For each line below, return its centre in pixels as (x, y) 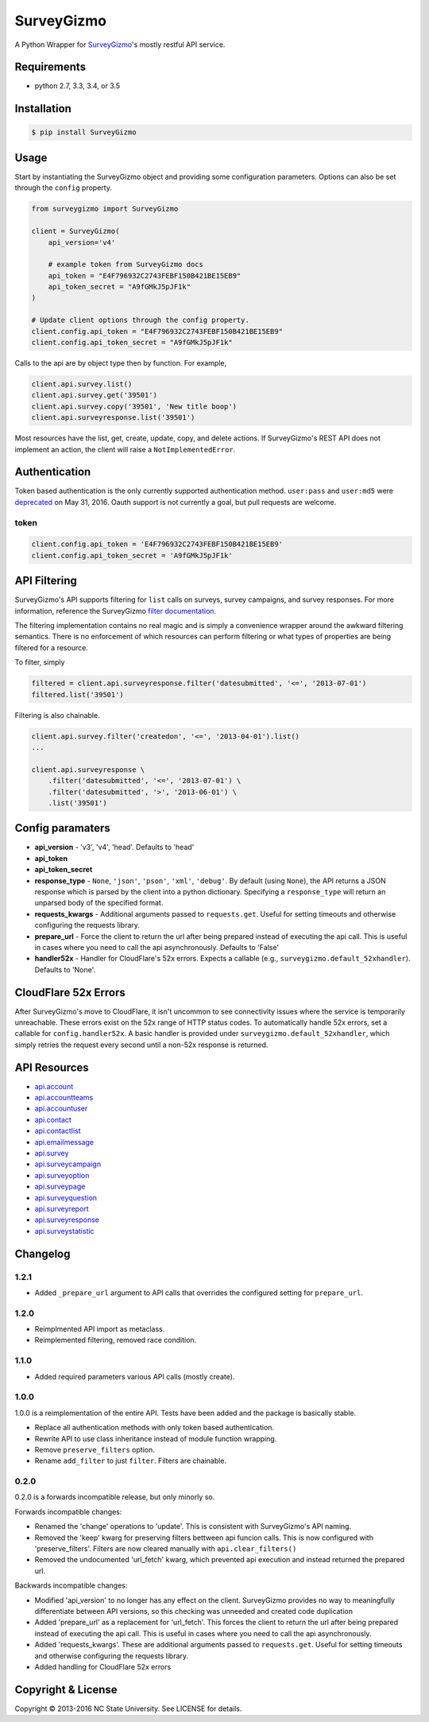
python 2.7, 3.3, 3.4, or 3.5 (77, 86)
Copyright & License (66, 1689)
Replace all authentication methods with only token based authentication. (154, 1428)
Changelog (43, 1253)
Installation (43, 109)
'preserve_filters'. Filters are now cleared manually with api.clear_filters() (166, 1549)
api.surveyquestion (66, 1197)
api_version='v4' (82, 242)
